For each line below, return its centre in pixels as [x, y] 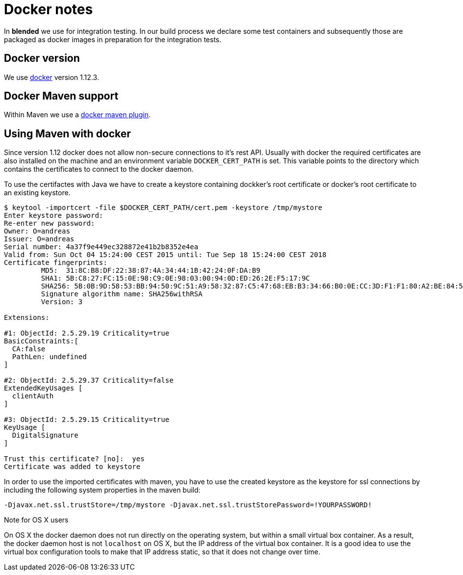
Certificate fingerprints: [56, 263]
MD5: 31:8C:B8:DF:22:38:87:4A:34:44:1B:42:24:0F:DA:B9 [151, 271]
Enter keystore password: [54, 216]
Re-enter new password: [50, 223]
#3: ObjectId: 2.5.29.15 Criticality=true [87, 420]
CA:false [29, 349]
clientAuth [33, 396]
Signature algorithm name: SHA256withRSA [122, 294]
